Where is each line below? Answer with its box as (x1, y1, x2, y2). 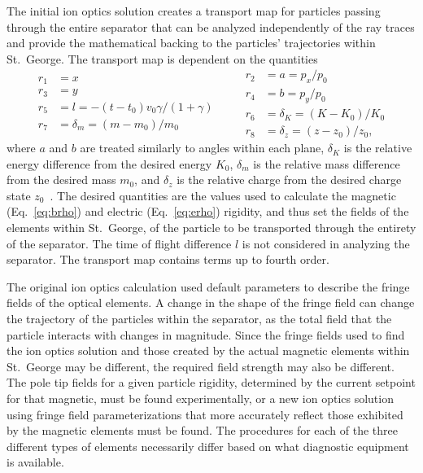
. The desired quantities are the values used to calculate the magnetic (50, 186, 396, 204)
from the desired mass (7, 171, 116, 188)
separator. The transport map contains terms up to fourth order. (7, 251, 329, 268)
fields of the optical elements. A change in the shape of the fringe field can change (7, 294, 415, 311)
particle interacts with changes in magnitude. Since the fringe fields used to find (7, 326, 405, 343)
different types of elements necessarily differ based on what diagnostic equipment (7, 437, 409, 454)
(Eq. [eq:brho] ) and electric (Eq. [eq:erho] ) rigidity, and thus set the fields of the (7, 203, 409, 220)
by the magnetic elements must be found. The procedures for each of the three (7, 422, 399, 439)
